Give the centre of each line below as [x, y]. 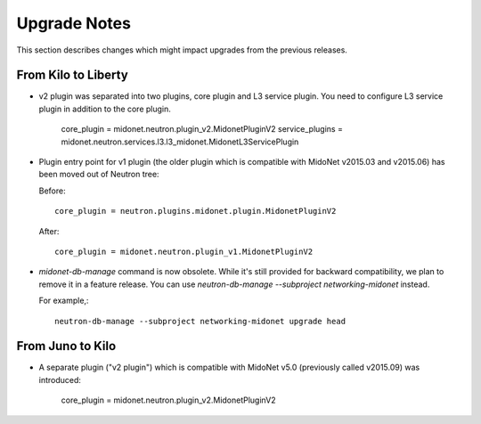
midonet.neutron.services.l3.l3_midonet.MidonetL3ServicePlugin [180, 142]
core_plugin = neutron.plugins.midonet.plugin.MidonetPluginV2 [196, 211]
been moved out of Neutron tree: [99, 175]
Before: [52, 191]
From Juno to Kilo [66, 346]
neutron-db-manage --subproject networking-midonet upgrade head [200, 321]
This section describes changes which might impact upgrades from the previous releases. [182, 50]
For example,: [64, 301]
